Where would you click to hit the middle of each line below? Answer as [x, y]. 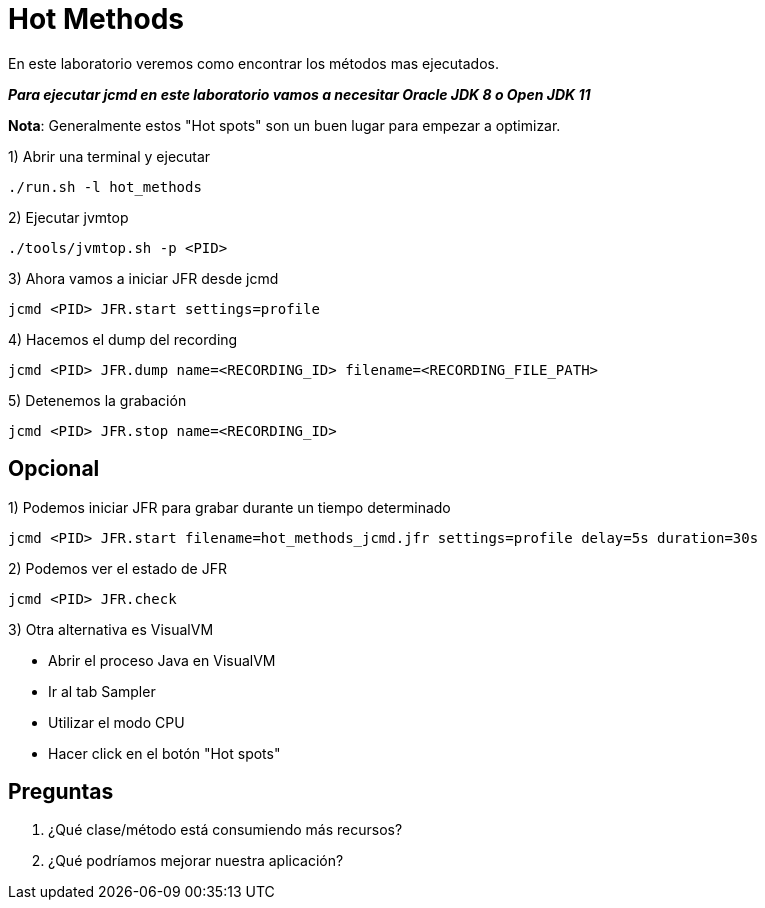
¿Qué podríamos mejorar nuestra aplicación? [196, 861]
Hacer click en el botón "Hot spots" [164, 753]
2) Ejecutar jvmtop [68, 217]
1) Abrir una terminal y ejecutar [109, 156]
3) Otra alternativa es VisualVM [111, 629]
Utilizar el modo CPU [116, 722]
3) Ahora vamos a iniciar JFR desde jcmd [143, 278]
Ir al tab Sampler [102, 691]
